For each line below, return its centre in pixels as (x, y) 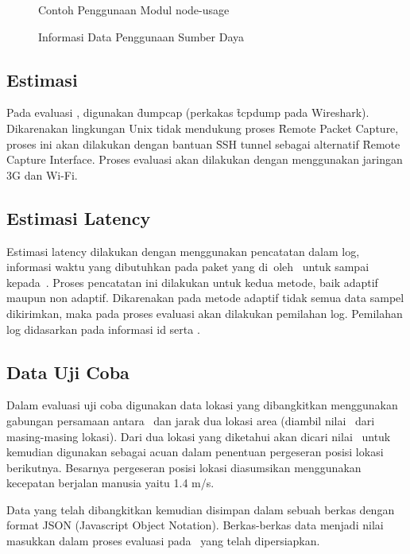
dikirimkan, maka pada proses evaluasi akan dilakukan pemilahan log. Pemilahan (205, 313)
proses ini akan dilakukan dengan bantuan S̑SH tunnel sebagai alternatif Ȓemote (203, 143)
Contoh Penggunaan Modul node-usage (134, 10)
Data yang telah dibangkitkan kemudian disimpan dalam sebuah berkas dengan (201, 509)
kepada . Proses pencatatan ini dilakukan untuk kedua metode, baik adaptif (192, 282)
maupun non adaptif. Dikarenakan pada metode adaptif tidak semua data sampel (205, 298)
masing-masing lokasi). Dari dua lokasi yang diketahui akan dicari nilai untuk (199, 436)
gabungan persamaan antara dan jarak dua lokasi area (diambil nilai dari (191, 420)
